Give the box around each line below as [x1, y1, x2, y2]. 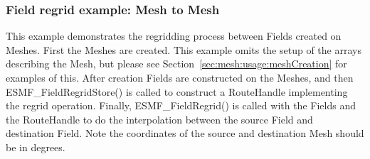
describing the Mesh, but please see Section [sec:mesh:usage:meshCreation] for [6, 56, 347, 71]
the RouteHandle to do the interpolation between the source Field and [6, 111, 313, 126]
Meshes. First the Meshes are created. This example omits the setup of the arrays [6, 42, 361, 57]
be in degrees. [6, 139, 65, 154]
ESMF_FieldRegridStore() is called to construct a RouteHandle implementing [6, 84, 348, 99]
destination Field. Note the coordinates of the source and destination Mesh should [6, 126, 364, 141]
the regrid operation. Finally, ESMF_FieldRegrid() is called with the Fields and [6, 98, 356, 113]
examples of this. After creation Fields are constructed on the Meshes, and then [6, 70, 354, 84]
